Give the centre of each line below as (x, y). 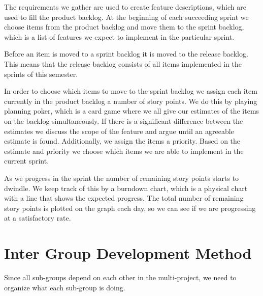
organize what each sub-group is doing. (65, 287)
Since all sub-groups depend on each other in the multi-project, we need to (120, 277)
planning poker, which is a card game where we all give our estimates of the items (132, 111)
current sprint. (27, 161)
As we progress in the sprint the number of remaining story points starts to (122, 178)
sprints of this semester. (41, 74)
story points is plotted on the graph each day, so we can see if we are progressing (130, 208)
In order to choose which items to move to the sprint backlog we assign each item (131, 91)
